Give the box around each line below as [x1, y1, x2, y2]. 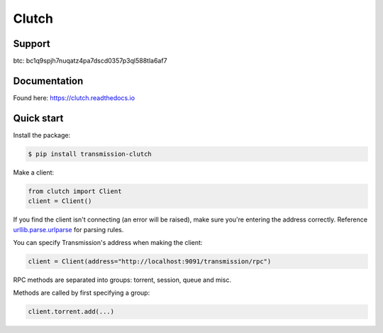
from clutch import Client [28, 187, 122, 195]
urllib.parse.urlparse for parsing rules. [13, 225, 124, 234]
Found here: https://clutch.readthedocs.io [13, 93, 135, 102]
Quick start [13, 112, 64, 124]
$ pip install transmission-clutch [28, 150, 152, 158]
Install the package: [13, 131, 71, 139]
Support [13, 38, 50, 50]
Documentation [13, 75, 84, 87]
